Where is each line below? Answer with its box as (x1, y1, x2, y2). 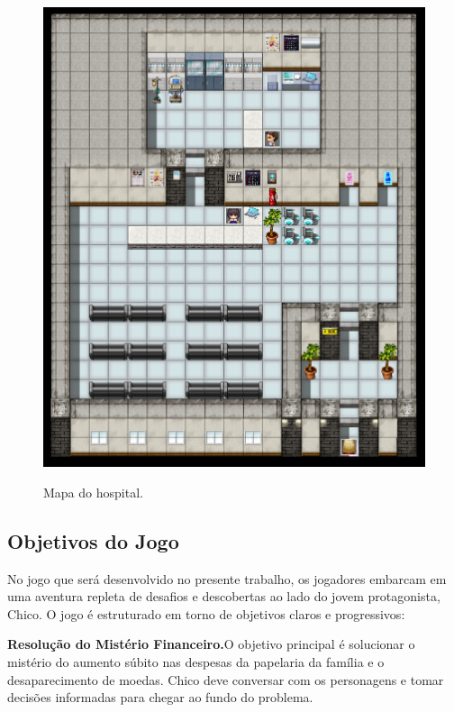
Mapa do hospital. (43, 482, 143, 501)
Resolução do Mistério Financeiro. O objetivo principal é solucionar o (7, 634, 415, 653)
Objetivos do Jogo (7, 526, 179, 554)
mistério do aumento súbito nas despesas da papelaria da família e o (7, 652, 385, 671)
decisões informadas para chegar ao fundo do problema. (7, 688, 313, 707)
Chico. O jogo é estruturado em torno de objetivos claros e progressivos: (7, 604, 405, 623)
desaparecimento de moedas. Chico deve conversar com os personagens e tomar (7, 670, 444, 689)
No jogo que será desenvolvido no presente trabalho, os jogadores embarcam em (7, 569, 447, 588)
